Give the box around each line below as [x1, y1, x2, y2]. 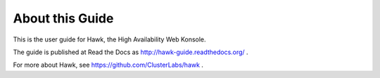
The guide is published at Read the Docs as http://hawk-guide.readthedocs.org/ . [13, 48, 249, 56]
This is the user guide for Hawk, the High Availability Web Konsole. [13, 35, 207, 44]
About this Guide [13, 11, 114, 26]
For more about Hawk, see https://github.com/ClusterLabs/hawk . [13, 60, 204, 70]
